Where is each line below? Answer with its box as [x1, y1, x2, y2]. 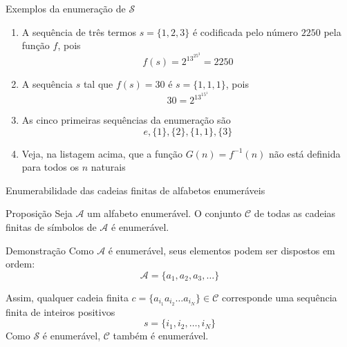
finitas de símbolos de [6, 219, 97, 234]
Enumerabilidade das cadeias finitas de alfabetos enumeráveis [6, 182, 265, 197]
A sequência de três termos [21, 24, 136, 39]
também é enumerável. [113, 328, 209, 343]
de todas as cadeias [254, 206, 336, 221]
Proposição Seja [6, 206, 73, 221]
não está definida [268, 146, 341, 160]
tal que [83, 77, 113, 91]
